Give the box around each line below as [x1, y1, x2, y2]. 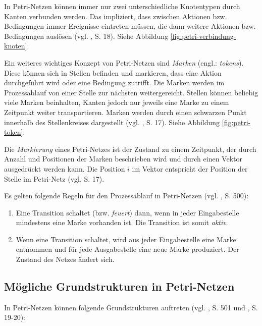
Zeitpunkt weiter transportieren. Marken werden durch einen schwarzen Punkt [4, 106, 247, 117]
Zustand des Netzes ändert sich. [16, 254, 115, 264]
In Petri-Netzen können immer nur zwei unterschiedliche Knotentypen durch [4, 1, 240, 11]
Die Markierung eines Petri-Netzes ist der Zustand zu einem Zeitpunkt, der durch [4, 143, 256, 154]
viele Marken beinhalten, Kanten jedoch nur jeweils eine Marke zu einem [4, 97, 229, 107]
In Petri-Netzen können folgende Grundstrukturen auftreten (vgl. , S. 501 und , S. [4, 302, 258, 312]
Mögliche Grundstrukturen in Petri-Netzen [4, 279, 235, 294]
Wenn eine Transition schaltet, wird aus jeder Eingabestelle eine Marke [16, 234, 236, 244]
